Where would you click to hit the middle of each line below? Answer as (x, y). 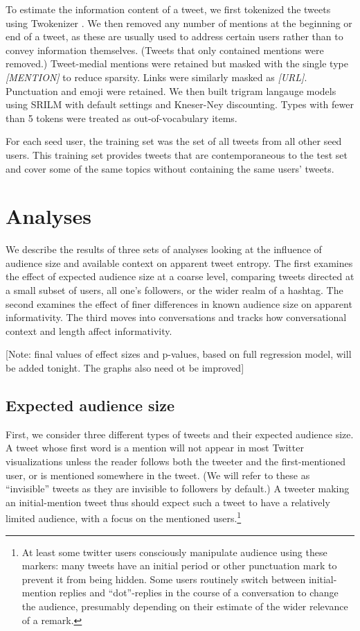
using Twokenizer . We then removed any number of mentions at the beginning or (179, 23)
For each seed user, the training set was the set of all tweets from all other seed (174, 141)
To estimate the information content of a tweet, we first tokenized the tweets (168, 9)
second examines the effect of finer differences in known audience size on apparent (179, 303)
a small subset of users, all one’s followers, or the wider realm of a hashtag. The (174, 290)
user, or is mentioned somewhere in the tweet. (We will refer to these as (158, 475)
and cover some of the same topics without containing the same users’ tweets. (170, 168)
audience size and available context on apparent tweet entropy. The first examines (179, 262)
